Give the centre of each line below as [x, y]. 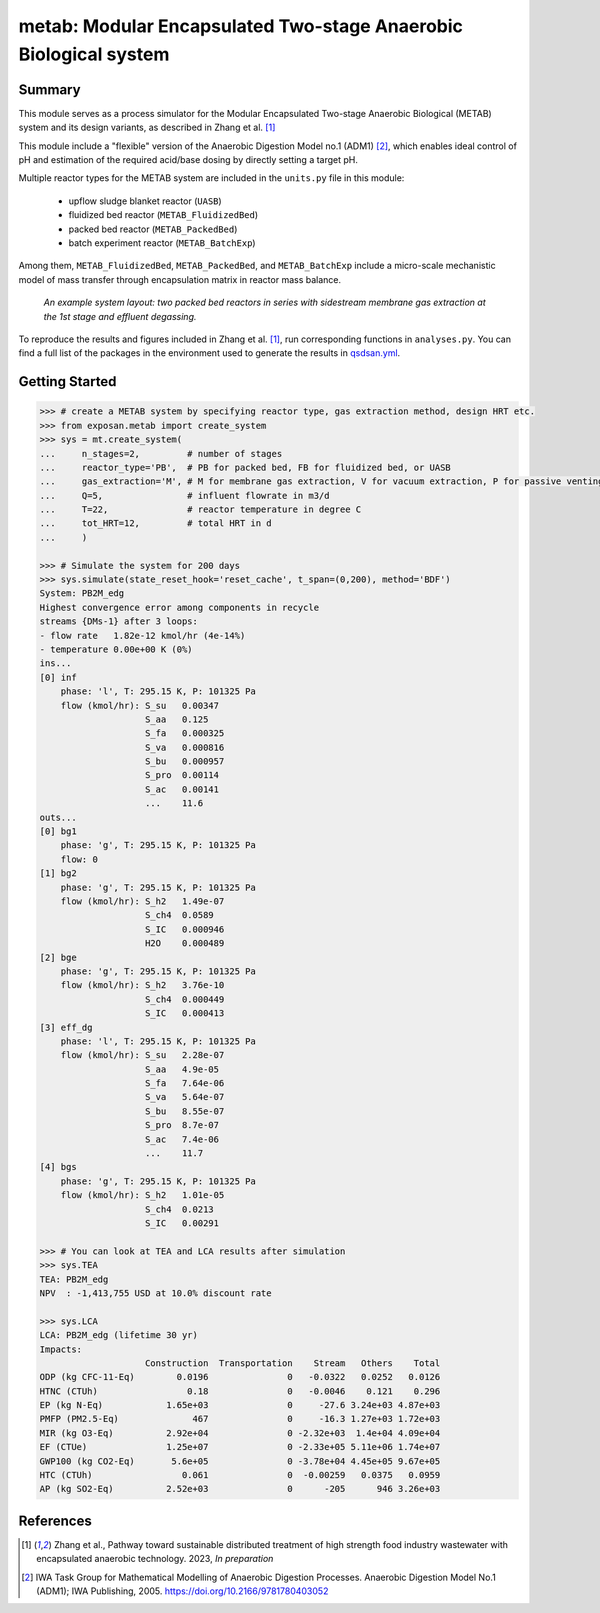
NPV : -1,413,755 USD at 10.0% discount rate [155, 1293]
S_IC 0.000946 [185, 929]
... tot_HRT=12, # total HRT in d [155, 523]
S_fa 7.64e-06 [185, 1083]
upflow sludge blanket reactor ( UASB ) [145, 201]
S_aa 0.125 [177, 719]
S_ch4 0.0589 [179, 915]
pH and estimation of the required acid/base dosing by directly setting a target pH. [188, 160]
